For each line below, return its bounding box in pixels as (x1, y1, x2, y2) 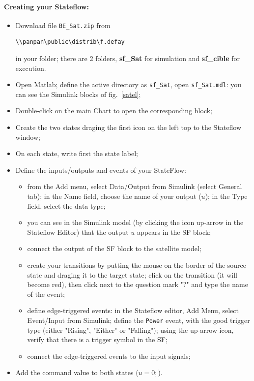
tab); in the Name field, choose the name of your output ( (27, 191, 201, 201)
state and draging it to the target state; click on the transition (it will (27, 269, 237, 280)
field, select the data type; (27, 200, 106, 211)
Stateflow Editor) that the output (27, 226, 129, 237)
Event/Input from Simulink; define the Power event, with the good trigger (27, 315, 250, 325)
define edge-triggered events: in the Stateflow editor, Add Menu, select (27, 305, 239, 316)
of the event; (27, 288, 65, 299)
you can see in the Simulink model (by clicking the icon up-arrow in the (27, 217, 244, 227)
